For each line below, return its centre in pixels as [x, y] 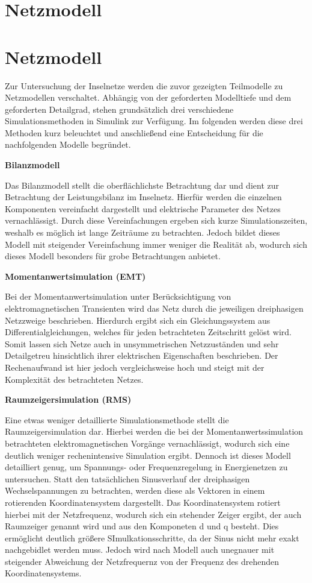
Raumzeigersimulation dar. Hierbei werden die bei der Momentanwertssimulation [154, 431]
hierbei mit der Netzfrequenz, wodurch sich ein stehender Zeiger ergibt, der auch [153, 514]
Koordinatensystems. [43, 573]
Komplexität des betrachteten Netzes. [74, 379]
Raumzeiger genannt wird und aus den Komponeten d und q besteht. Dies [142, 526]
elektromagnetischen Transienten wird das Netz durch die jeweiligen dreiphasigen [154, 308]
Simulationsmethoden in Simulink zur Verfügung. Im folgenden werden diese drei [154, 121]
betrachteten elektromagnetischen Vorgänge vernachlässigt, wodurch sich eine [147, 443]
